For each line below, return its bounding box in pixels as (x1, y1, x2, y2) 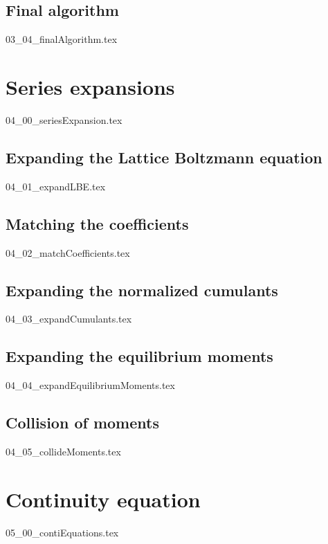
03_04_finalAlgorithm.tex (6, 32, 118, 46)
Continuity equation (6, 484, 201, 513)
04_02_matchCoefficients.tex (6, 245, 130, 260)
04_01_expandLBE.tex (6, 179, 106, 193)
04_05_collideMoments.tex (6, 444, 121, 458)
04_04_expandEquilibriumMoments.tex (6, 378, 175, 392)
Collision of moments (6, 412, 159, 433)
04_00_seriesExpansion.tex (6, 112, 122, 127)
